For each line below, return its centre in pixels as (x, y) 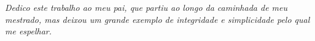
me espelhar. (29, 31)
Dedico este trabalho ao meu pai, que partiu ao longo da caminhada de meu (146, 7)
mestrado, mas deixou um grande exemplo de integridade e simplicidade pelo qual (157, 19)
